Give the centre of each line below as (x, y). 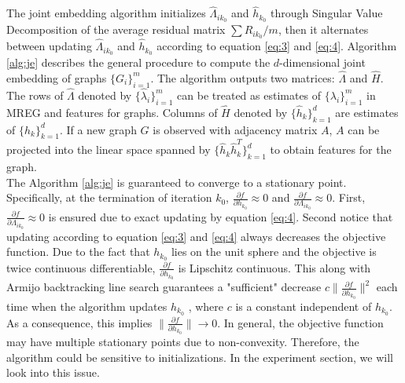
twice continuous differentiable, (81, 267)
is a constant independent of (304, 306)
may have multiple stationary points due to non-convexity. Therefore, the (183, 342)
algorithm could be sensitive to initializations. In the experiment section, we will (200, 357)
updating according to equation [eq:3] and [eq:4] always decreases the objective (196, 236)
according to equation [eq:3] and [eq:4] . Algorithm (277, 46)
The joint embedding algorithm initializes (106, 13)
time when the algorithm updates (87, 306)
